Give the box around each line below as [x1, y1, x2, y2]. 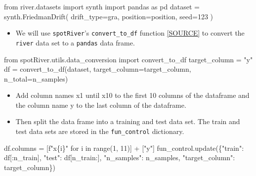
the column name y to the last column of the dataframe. [15, 99, 186, 110]
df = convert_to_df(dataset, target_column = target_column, [4, 64, 191, 74]
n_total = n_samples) [4, 73, 68, 84]
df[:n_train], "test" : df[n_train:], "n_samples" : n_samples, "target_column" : [4, 152, 235, 163]
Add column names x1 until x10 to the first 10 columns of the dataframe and [15, 90, 250, 100]
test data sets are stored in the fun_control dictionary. [15, 126, 184, 136]
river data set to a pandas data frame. [15, 37, 135, 47]
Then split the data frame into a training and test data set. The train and [15, 116, 240, 127]
